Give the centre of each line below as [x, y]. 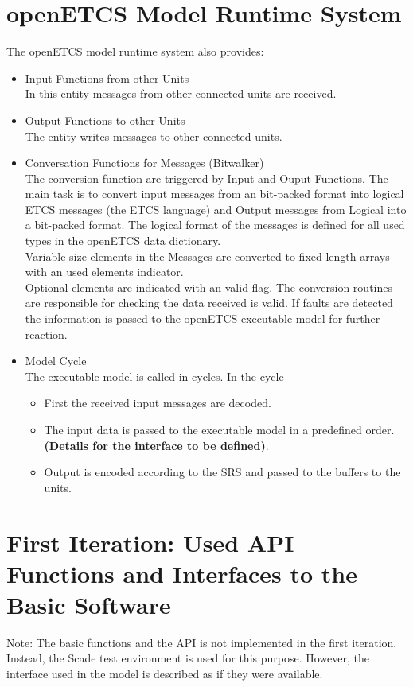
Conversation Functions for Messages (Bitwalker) [144, 163]
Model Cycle [56, 361]
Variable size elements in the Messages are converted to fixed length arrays [207, 256]
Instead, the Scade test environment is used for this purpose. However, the [188, 658]
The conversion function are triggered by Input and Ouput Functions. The [206, 178]
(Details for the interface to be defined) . [156, 445]
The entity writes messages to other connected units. [154, 136]
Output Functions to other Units [105, 120]
